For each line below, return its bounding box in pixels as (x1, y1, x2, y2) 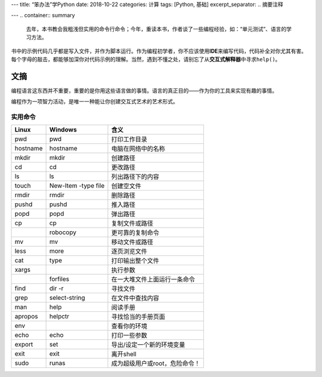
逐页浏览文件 (111, 247, 147, 256)
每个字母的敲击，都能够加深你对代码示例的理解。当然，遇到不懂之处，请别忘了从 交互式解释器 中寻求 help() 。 (11, 56, 281, 63)
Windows (49, 125, 77, 134)
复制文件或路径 (111, 219, 153, 228)
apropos (14, 312, 38, 321)
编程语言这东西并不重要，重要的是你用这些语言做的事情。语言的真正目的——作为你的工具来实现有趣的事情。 (11, 87, 277, 94)
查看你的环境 (111, 322, 147, 330)
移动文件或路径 (111, 238, 153, 246)
